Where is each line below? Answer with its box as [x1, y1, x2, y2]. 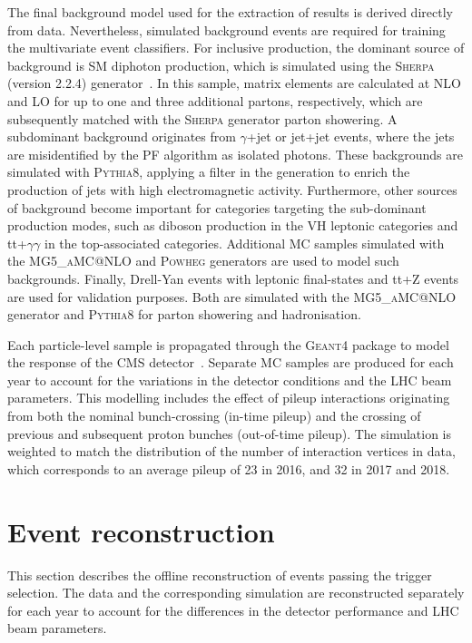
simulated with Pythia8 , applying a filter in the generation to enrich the [7, 162, 410, 181]
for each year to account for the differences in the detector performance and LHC [7, 600, 459, 619]
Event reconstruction [7, 512, 275, 550]
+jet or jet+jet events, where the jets [246, 127, 455, 146]
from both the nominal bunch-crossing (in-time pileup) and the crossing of [7, 406, 421, 425]
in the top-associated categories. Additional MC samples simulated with [44, 233, 445, 252]
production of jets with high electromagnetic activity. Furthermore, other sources [7, 180, 457, 199]
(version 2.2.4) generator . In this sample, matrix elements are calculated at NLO [7, 73, 462, 93]
